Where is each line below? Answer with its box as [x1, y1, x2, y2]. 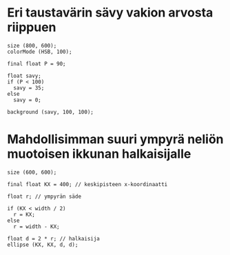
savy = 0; [13, 96, 41, 103]
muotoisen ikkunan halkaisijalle [7, 146, 191, 162]
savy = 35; [13, 84, 45, 91]
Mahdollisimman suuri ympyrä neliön [7, 132, 224, 147]
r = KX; [13, 211, 36, 218]
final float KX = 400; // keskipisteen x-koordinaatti [7, 181, 168, 187]
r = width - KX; [13, 223, 60, 230]
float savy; [7, 72, 41, 79]
